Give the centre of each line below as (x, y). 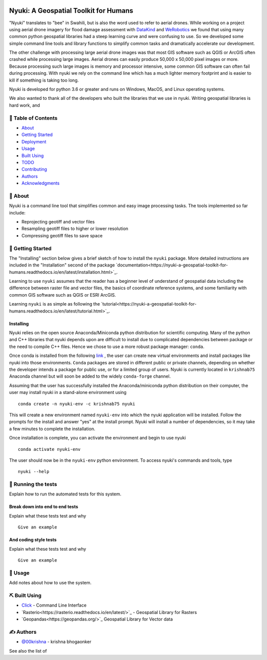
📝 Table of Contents (33, 118)
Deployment (34, 141)
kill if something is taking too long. (44, 80)
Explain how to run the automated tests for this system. (65, 494)
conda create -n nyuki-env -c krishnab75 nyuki (77, 404)
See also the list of (28, 651)
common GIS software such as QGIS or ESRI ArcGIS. (63, 295)
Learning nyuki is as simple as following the (55, 304)
